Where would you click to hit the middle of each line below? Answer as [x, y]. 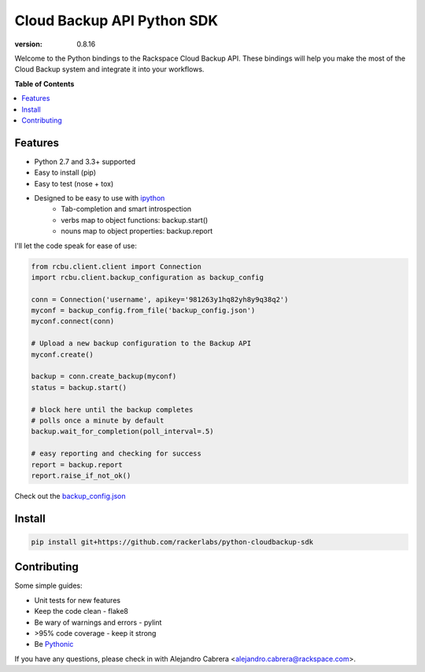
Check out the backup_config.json [70, 496]
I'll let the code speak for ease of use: [76, 246]
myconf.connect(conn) [73, 321]
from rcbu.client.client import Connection [116, 266]
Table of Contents [44, 83]
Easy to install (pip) [65, 172]
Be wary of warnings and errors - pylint [98, 622]
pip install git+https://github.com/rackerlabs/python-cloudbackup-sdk [172, 542]
